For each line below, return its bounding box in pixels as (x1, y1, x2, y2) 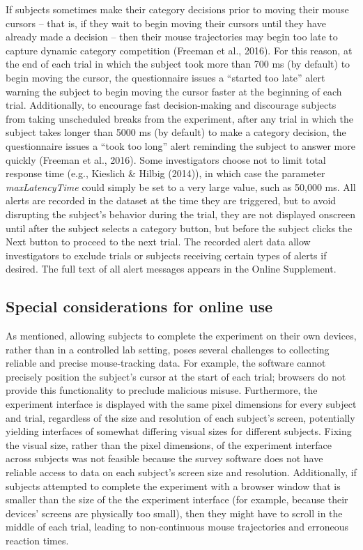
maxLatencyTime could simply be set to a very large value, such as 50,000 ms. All (6, 179, 356, 194)
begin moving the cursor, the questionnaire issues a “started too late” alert (6, 70, 325, 84)
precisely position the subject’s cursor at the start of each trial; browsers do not (6, 369, 346, 383)
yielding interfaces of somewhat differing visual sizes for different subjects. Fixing (6, 424, 352, 438)
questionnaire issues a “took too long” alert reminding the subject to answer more (6, 138, 355, 153)
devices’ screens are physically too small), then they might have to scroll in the (6, 505, 343, 520)
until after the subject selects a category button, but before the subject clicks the (6, 220, 353, 235)
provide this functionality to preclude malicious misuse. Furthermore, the (6, 383, 318, 397)
